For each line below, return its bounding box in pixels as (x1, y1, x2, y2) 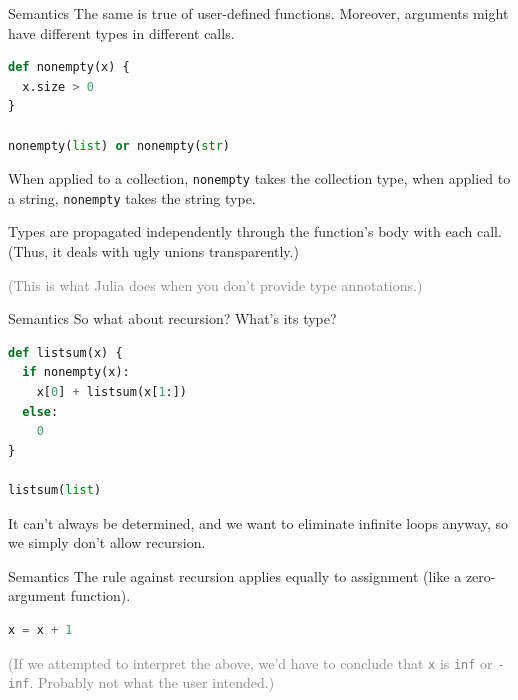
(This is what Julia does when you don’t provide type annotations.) (8, 274, 423, 295)
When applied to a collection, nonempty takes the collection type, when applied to (8, 168, 511, 189)
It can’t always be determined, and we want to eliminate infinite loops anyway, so (8, 512, 508, 533)
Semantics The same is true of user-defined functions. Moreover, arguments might (8, 3, 509, 23)
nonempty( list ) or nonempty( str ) (8, 138, 230, 153)
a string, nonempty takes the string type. (8, 187, 256, 208)
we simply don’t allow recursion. (8, 532, 206, 553)
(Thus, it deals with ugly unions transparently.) (8, 241, 299, 262)
